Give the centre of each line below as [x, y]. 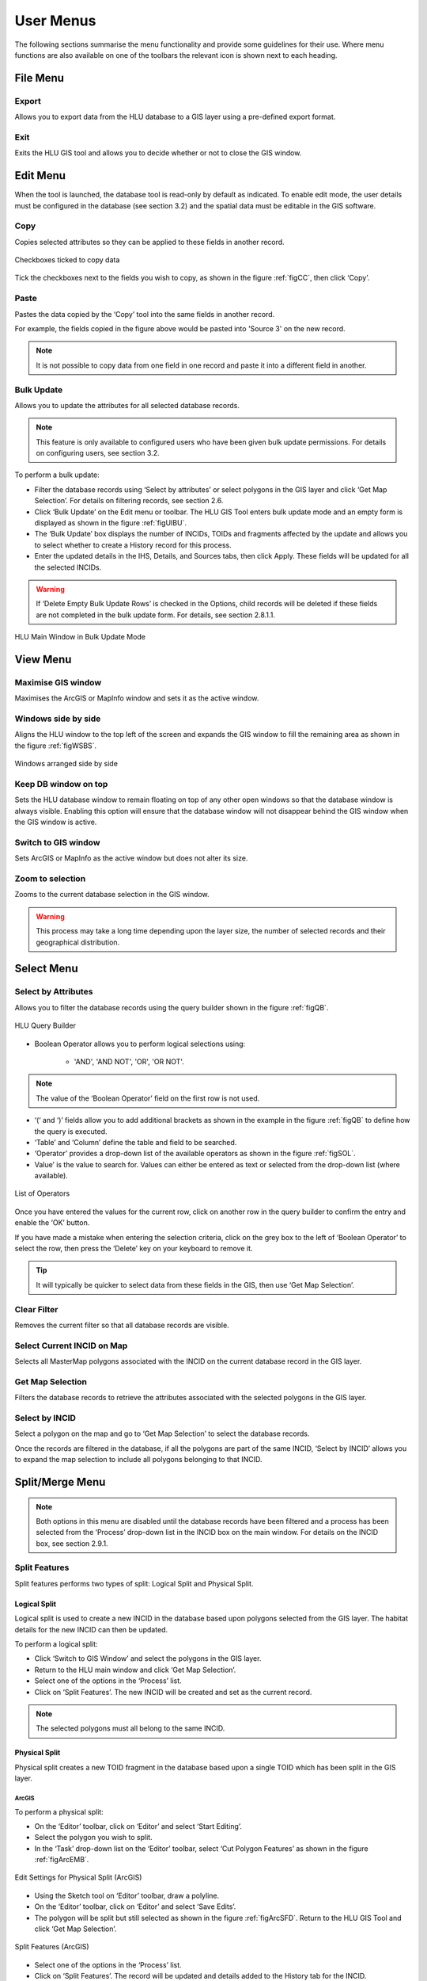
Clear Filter [36, 1309]
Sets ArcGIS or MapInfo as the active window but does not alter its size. [131, 858]
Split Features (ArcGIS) [52, 1947]
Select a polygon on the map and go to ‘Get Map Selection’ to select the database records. [162, 1433]
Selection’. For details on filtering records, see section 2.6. [129, 501]
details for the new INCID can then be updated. [91, 1629]
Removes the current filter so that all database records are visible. [122, 1325]
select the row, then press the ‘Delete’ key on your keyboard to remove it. [134, 1249]
